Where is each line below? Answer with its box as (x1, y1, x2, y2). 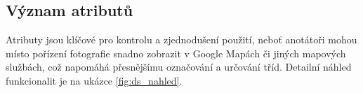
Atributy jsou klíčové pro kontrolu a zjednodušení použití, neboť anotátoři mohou (6, 32, 357, 47)
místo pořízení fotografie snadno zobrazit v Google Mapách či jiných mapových (6, 45, 346, 60)
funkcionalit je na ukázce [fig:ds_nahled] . (6, 73, 183, 87)
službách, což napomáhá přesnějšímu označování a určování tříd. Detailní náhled (6, 59, 352, 74)
